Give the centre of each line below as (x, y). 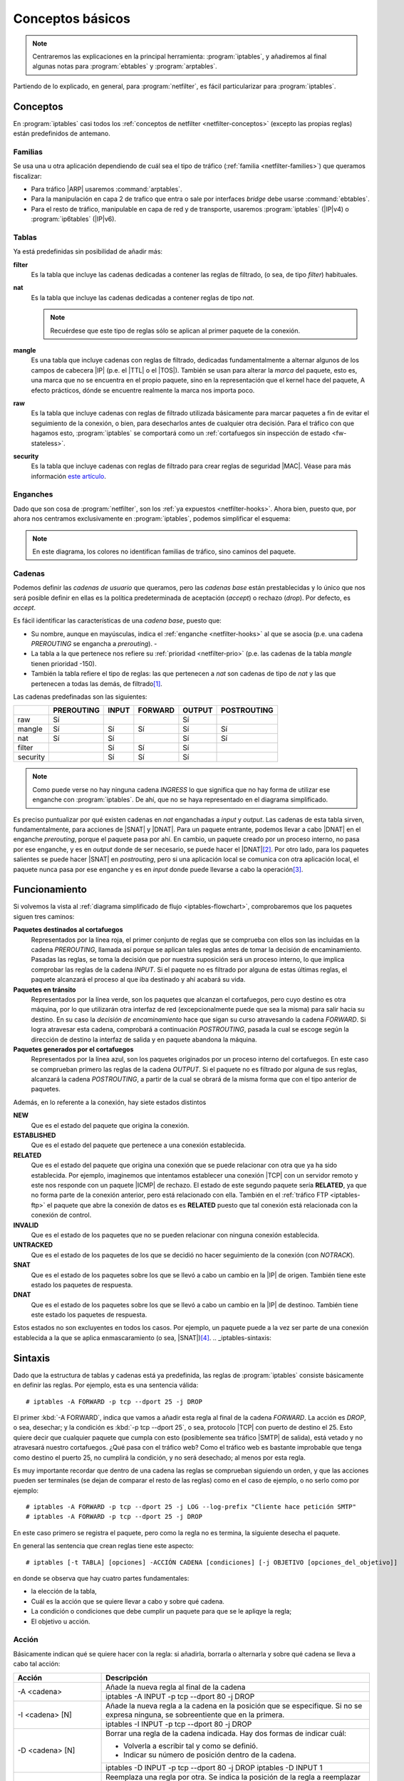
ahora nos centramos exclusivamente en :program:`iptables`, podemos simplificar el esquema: (152, 519)
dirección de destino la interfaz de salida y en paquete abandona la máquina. (144, 1039)
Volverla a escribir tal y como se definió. (191, 1745)
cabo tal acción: (37, 1664)
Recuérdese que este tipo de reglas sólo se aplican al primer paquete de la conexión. (175, 331)
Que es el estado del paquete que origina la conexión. (110, 1125)
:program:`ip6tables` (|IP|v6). (74, 219)
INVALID (26, 1225)
